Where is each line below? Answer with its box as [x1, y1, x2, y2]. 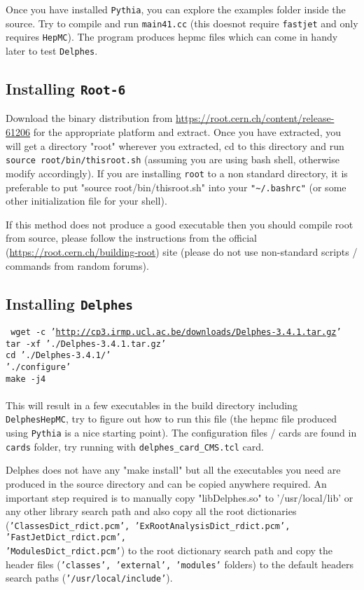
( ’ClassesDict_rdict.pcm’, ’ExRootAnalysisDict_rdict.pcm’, [6, 517, 290, 532]
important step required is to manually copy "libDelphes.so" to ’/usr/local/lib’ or [6, 490, 353, 505]
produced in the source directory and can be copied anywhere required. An [6, 476, 327, 490]
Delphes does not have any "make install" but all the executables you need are [6, 462, 341, 477]
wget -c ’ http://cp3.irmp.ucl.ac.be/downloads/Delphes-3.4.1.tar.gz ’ [10, 327, 342, 337]
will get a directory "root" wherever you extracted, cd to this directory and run [6, 138, 344, 153]
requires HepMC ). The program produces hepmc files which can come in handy [6, 29, 338, 44]
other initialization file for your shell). [6, 193, 167, 208]
